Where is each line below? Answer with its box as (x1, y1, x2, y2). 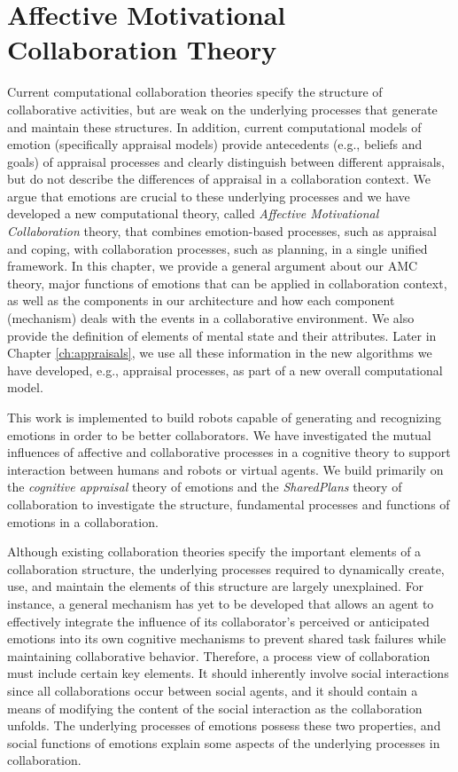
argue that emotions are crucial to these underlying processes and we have (7, 186, 410, 205)
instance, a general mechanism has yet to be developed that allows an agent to (7, 594, 434, 612)
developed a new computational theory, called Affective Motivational (7, 204, 379, 223)
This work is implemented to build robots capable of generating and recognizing (7, 408, 442, 426)
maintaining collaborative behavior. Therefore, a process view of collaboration (7, 646, 431, 665)
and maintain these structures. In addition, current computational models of (7, 117, 422, 136)
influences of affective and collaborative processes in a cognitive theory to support (7, 443, 451, 461)
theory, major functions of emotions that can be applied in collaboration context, (7, 273, 447, 292)
